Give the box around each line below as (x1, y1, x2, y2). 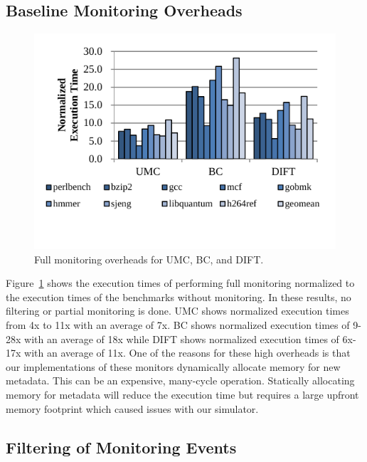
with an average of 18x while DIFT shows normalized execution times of (24, 331, 339, 346)
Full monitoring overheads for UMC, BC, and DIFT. (34, 251, 264, 266)
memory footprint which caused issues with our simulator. (6, 401, 259, 416)
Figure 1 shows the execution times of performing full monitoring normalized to (6, 275, 355, 290)
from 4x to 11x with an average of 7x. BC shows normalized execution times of (6, 317, 350, 332)
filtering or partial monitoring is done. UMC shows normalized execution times (6, 303, 349, 318)
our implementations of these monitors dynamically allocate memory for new (6, 359, 341, 374)
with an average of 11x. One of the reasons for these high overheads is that (24, 345, 351, 360)
